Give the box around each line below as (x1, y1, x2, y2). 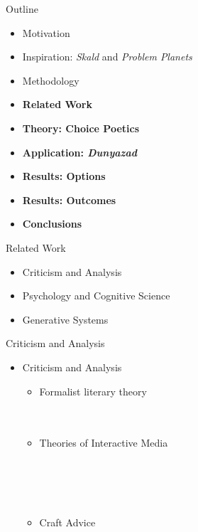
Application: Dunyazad (22, 144, 137, 159)
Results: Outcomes (22, 192, 116, 207)
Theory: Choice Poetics (22, 120, 139, 135)
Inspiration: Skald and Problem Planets (22, 49, 192, 64)
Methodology (22, 73, 79, 87)
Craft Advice (39, 515, 96, 530)
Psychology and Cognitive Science (22, 288, 170, 303)
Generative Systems (22, 312, 109, 326)
